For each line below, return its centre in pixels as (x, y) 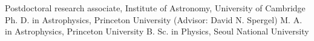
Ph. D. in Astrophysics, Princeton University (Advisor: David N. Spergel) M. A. (154, 19)
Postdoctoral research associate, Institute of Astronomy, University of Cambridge (155, 8)
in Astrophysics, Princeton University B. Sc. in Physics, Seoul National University (157, 31)
